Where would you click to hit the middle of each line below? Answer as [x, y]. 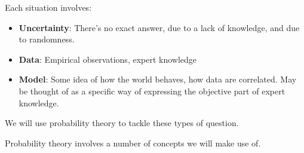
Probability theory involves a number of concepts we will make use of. [133, 143]
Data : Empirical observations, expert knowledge [108, 59]
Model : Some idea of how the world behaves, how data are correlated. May [158, 79]
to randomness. [47, 39]
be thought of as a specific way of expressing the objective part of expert [152, 91]
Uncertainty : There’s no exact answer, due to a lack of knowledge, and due [159, 27]
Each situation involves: [48, 7]
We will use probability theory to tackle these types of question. [122, 123]
